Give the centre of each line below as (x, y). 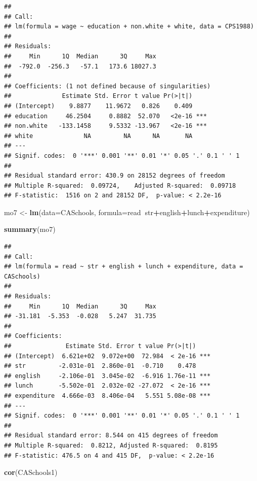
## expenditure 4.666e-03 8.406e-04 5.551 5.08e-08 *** (108, 396)
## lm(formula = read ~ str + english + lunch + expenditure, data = (124, 267)
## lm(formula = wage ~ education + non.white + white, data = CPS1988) (129, 27)
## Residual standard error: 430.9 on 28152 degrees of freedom (115, 176)
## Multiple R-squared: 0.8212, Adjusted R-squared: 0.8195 (111, 445)
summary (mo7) (30, 229)
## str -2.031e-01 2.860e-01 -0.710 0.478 (100, 366)
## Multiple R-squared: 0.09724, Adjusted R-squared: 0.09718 (120, 185)
